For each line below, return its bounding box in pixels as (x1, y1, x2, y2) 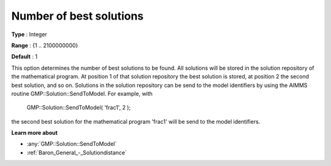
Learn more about (11, 129, 58, 137)
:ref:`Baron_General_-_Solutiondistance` (26, 149, 127, 156)
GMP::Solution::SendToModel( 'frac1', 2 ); (26, 104, 131, 111)
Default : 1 (11, 53, 38, 61)
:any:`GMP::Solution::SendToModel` (26, 140, 117, 148)
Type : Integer (11, 31, 47, 38)
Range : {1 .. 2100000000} (11, 42, 78, 49)
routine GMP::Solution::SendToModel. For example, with (11, 89, 153, 97)
